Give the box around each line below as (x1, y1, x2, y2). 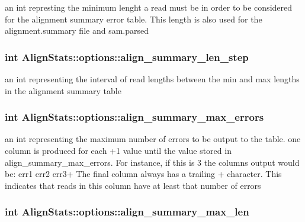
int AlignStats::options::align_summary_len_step (5, 49, 249, 64)
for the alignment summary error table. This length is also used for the (5, 12, 262, 25)
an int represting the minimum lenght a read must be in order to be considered (5, 1, 293, 13)
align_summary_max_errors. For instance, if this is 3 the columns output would (5, 156, 300, 168)
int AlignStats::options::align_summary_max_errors (5, 110, 264, 124)
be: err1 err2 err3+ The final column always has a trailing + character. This (5, 168, 282, 180)
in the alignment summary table (5, 84, 121, 96)
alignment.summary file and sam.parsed (5, 24, 149, 37)
